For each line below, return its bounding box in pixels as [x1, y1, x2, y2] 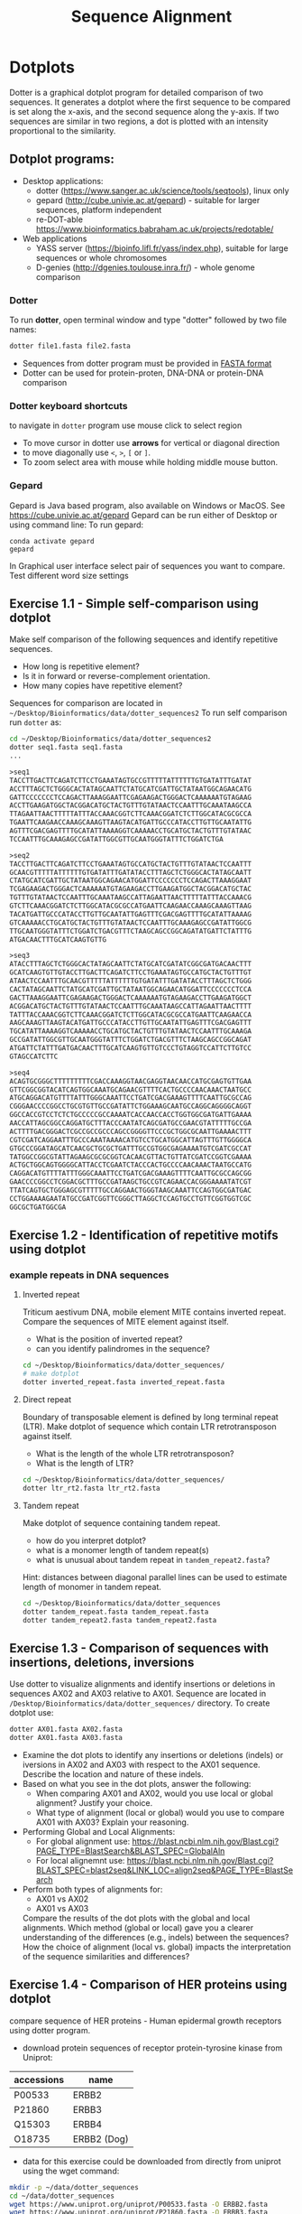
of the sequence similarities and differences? [22, 1950, 190, 1961]
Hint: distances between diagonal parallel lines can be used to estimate [22, 1571, 288, 1582]
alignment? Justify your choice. [35, 1797, 153, 1808]
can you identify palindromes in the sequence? [35, 1344, 210, 1354]
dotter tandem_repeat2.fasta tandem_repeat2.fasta [22, 1615, 217, 1624]
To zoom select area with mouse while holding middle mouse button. [22, 457, 279, 468]
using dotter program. [9, 2024, 91, 2035]
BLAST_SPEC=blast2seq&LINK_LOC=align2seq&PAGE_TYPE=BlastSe [35, 1865, 294, 1875]
